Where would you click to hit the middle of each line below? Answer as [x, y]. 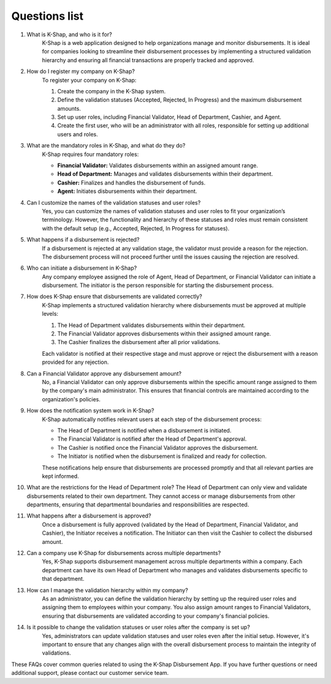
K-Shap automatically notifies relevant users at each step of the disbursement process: [152, 419]
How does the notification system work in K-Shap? [90, 411]
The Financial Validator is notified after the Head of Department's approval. [152, 439]
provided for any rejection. [75, 362]
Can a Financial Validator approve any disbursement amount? [104, 373]
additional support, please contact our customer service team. [90, 673]
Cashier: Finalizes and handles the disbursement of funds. [131, 183]
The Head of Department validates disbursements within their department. [151, 325]
